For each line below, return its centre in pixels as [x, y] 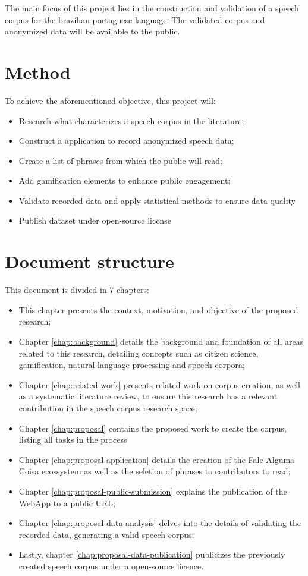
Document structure [89, 261]
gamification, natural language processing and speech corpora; [132, 365]
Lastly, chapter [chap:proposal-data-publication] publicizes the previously [152, 554]
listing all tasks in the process [73, 440]
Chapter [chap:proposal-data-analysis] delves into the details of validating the [160, 523]
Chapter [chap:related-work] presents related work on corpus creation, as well [159, 384]
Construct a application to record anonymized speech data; [126, 141]
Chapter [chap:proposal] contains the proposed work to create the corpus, [153, 428]
